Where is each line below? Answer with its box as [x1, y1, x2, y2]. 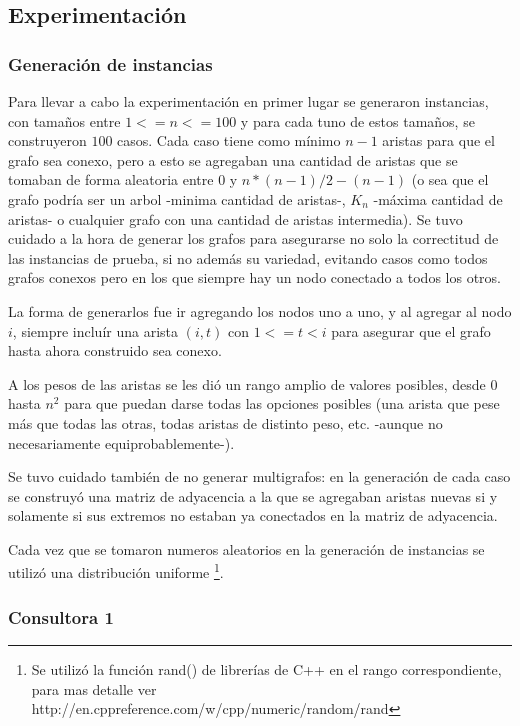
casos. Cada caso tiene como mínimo [117, 130, 341, 151]
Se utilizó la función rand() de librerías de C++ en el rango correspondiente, [31, 658, 502, 679]
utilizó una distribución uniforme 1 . [8, 559, 224, 583]
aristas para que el [382, 130, 495, 151]
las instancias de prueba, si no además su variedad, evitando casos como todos [8, 247, 488, 268]
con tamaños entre [8, 110, 121, 131]
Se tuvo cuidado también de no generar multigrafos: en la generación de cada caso [8, 466, 511, 487]
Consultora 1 [8, 604, 114, 629]
